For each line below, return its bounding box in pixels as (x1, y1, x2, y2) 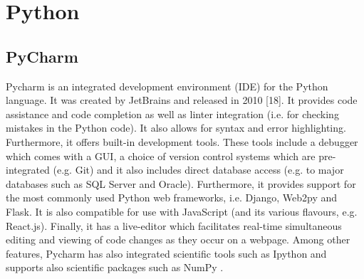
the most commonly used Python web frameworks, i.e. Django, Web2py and (6, 190, 338, 205)
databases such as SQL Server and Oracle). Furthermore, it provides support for (6, 176, 356, 191)
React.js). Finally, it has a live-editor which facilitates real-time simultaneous (6, 218, 342, 233)
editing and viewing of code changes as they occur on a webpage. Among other (6, 232, 350, 247)
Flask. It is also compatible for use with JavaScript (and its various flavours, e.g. (6, 204, 358, 219)
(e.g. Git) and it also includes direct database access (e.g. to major (53, 162, 344, 177)
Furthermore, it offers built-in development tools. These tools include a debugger (6, 134, 358, 149)
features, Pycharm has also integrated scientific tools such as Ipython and (6, 246, 327, 260)
